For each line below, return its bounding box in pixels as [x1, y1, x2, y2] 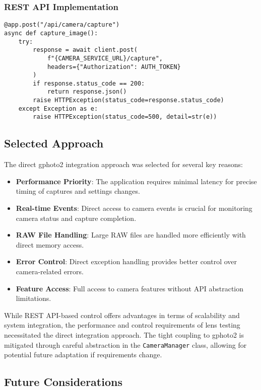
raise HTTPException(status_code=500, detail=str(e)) [33, 113, 217, 121]
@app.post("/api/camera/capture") [4, 21, 120, 29]
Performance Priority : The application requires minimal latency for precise [16, 176, 257, 186]
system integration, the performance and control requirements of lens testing [4, 320, 240, 330]
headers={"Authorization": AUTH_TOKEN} [47, 63, 181, 70]
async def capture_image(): [4, 29, 98, 37]
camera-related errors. [16, 266, 84, 277]
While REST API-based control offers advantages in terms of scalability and [4, 309, 240, 320]
